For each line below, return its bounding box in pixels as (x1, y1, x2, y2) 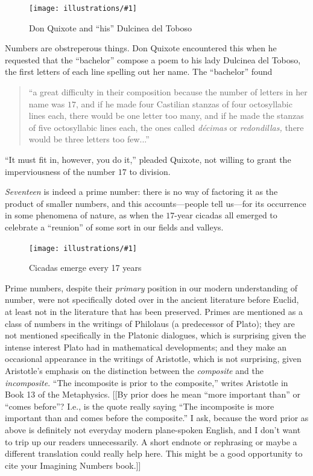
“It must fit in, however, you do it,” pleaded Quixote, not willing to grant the (5, 153, 291, 165)
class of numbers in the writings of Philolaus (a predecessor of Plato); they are (5, 317, 295, 329)
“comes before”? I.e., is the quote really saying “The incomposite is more (5, 399, 274, 412)
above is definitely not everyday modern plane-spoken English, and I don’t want (5, 423, 301, 436)
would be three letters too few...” (28, 133, 150, 145)
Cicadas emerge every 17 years (29, 261, 142, 274)
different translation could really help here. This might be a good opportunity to (5, 447, 303, 460)
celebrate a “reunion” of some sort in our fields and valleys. (5, 220, 224, 233)
